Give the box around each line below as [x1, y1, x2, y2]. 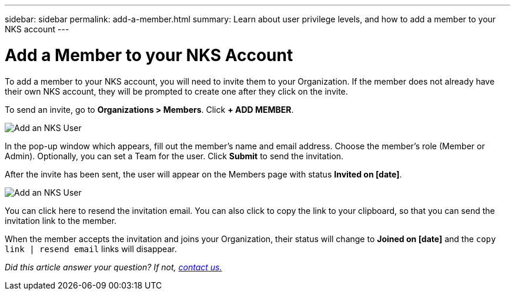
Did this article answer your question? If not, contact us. [5, 262, 222, 272]
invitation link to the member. [5, 215, 117, 226]
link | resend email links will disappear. [5, 243, 177, 254]
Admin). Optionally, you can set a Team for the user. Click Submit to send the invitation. [5, 150, 344, 161]
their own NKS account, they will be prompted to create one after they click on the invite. [5, 86, 348, 96]
